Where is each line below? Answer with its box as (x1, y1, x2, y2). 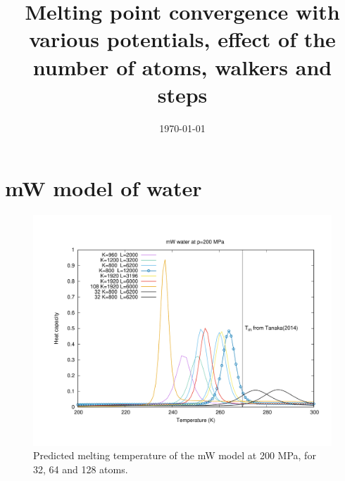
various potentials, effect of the (29, 25, 336, 53)
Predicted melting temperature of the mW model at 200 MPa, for (33, 448, 316, 463)
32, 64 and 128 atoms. (33, 461, 128, 476)
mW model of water (5, 174, 202, 203)
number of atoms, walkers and (32, 52, 332, 81)
